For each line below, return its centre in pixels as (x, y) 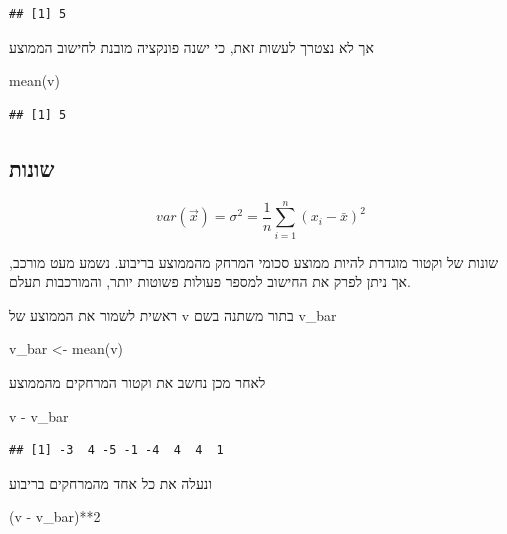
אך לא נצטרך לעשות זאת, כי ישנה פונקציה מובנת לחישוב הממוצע (191, 46)
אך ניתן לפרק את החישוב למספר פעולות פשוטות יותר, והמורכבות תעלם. (210, 281)
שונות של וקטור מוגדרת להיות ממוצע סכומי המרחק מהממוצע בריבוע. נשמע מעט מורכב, (254, 261)
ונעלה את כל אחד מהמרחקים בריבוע (110, 482)
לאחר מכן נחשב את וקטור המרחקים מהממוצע (137, 382)
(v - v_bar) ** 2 (55, 516)
